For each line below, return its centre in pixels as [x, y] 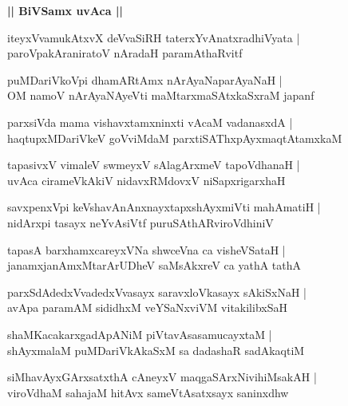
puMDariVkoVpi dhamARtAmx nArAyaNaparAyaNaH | [145, 79]
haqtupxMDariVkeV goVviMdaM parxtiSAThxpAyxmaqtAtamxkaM [175, 138]
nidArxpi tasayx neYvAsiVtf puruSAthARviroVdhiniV [140, 222]
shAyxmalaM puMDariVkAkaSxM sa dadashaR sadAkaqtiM [156, 350]
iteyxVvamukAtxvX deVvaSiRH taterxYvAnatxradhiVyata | [154, 37]
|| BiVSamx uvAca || [65, 10]
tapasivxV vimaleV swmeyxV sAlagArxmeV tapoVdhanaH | [154, 165]
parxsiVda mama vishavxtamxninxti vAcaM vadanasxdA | [150, 122]
